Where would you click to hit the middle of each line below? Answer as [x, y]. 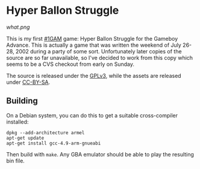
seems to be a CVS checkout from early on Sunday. [70, 64]
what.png [18, 27]
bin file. [16, 161]
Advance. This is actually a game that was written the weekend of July [94, 45]
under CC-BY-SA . [28, 82]
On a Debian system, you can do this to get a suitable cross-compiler [92, 115]
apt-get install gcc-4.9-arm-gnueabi [54, 143]
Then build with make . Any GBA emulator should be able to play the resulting [100, 154]
